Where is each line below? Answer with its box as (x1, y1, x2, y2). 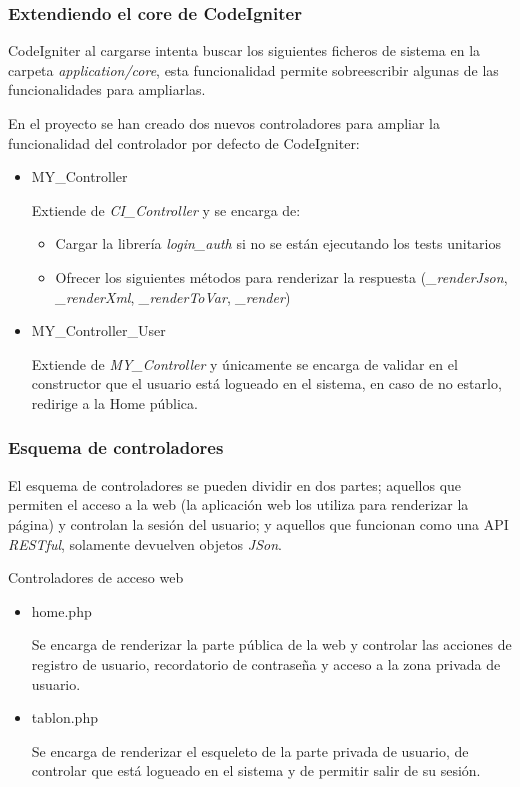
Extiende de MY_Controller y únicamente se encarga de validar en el (31, 353, 458, 374)
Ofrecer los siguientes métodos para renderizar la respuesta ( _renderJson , (55, 266, 508, 287)
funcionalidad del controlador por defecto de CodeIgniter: (8, 132, 360, 153)
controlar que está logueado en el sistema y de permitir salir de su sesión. (31, 760, 481, 781)
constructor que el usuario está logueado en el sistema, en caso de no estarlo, (31, 373, 502, 394)
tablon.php (31, 707, 98, 728)
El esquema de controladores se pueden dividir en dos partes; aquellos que (8, 474, 462, 495)
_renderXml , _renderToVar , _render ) (55, 286, 291, 307)
